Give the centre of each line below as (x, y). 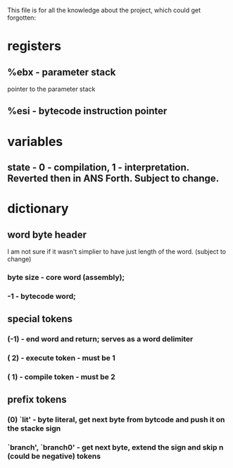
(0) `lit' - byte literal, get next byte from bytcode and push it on (116, 420)
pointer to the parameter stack (51, 89)
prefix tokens (37, 400)
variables (35, 141)
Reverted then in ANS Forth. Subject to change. (113, 178)
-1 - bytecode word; (42, 296)
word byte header (47, 234)
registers (34, 46)
